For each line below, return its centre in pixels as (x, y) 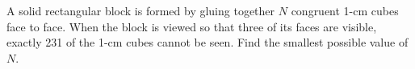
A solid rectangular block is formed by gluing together (141, 10)
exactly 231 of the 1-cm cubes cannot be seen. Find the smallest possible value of (207, 42)
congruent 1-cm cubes (345, 10)
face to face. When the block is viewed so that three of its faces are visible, (192, 26)
